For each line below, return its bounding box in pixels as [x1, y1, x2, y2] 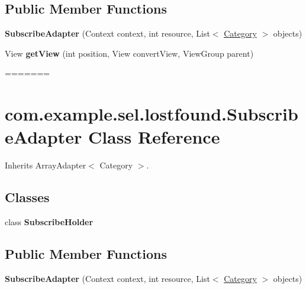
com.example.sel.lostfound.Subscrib [5, 102, 298, 126]
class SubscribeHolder [5, 216, 94, 228]
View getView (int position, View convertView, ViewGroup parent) [5, 47, 254, 59]
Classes [5, 188, 50, 206]
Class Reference [88, 125, 220, 149]
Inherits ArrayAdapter [5, 159, 86, 171]
